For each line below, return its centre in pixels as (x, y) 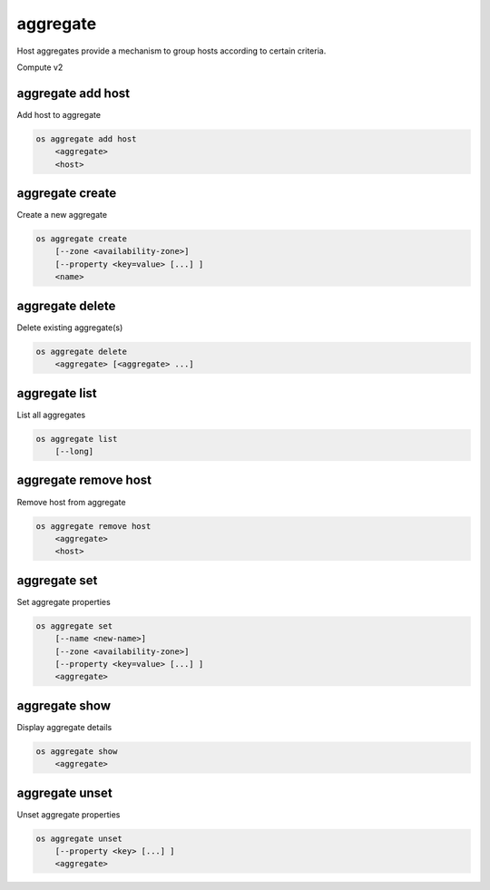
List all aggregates (51, 415)
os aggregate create (81, 239)
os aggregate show (77, 751)
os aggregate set (74, 626)
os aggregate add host (86, 139)
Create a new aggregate (62, 215)
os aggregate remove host (93, 526)
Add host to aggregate (59, 114)
